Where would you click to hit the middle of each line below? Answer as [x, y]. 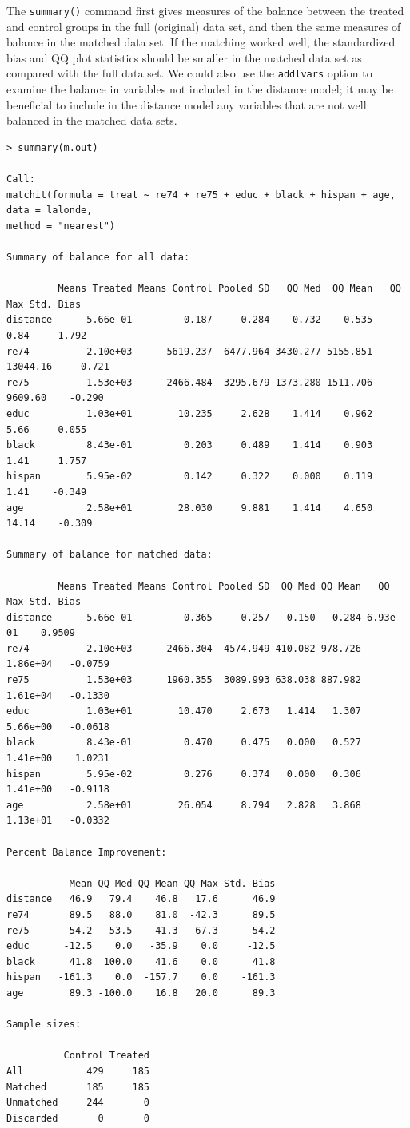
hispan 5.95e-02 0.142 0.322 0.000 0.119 [190, 477]
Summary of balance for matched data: [109, 555]
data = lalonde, [50, 211]
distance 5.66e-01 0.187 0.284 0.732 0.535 [190, 320]
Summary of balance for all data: [98, 258]
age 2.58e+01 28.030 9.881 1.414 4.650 [190, 508]
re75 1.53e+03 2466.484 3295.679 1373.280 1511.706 [190, 382]
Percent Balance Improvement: [87, 852]
